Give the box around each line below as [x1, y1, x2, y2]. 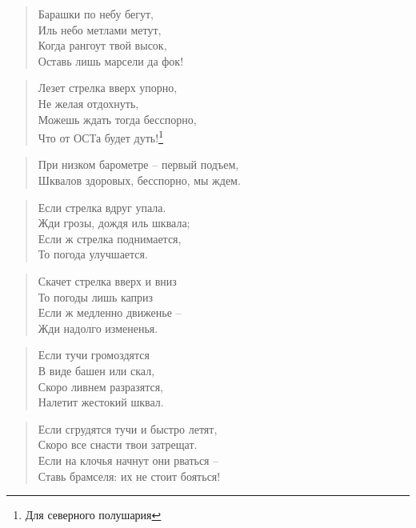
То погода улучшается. [38, 246, 148, 262]
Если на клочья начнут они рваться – [38, 451, 219, 468]
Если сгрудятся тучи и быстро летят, [38, 420, 218, 437]
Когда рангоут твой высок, [38, 37, 167, 54]
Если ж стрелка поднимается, [38, 230, 182, 246]
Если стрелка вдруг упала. [38, 198, 166, 215]
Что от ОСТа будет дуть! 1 [38, 127, 163, 146]
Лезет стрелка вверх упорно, [38, 79, 178, 96]
